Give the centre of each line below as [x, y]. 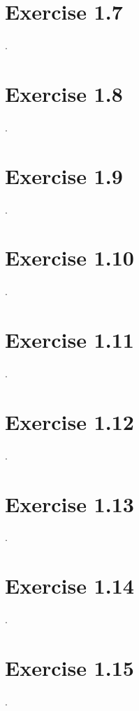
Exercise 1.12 [69, 421]
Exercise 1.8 [64, 93]
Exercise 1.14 [69, 586]
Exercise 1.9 [64, 175]
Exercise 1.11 [69, 340]
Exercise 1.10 [69, 257]
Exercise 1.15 [69, 667]
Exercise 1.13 [69, 503]
